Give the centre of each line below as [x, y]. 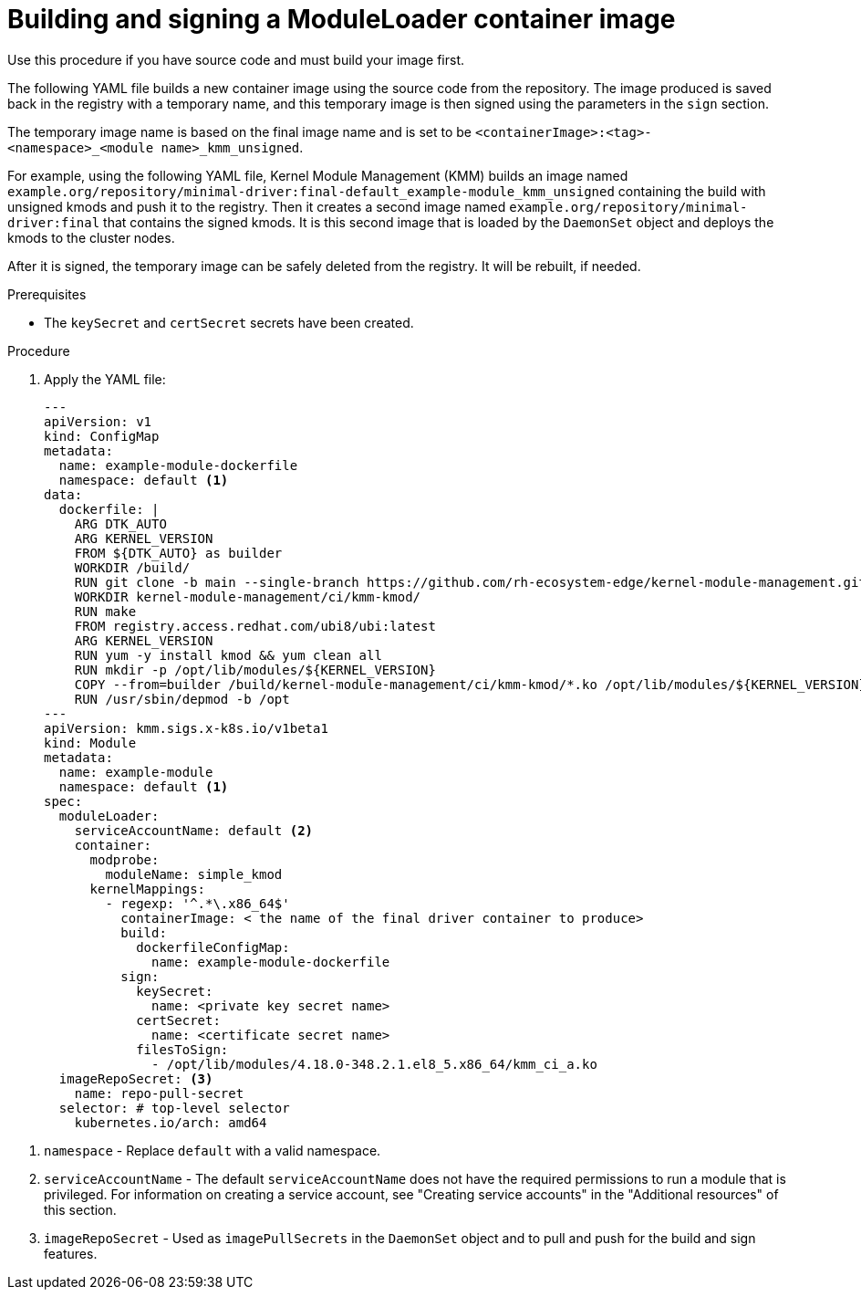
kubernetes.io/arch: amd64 [171, 1122]
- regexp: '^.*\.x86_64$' [197, 903]
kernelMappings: [148, 889]
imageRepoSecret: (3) [136, 1078]
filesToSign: [182, 1049]
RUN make [105, 611]
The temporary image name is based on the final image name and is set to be [239, 131]
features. [71, 1253]
